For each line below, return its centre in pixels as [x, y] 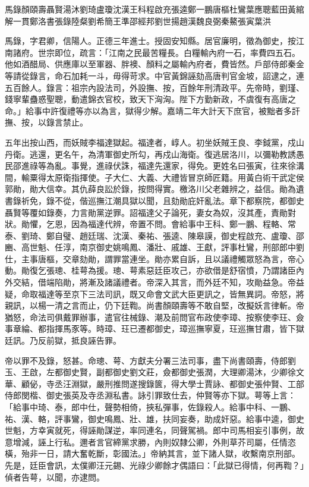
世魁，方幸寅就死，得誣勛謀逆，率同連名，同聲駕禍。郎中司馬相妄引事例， [150, 430]
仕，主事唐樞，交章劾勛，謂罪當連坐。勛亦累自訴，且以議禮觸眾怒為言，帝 [150, 258]
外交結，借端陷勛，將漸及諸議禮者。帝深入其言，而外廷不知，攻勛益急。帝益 [154, 282]
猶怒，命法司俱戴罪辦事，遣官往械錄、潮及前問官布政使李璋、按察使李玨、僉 [154, 317]
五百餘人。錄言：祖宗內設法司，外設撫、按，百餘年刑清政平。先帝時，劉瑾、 [154, 87]
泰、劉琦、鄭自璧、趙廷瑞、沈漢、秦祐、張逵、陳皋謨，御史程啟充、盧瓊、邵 [154, 235]
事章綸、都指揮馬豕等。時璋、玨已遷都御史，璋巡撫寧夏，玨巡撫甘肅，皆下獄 [154, 329]
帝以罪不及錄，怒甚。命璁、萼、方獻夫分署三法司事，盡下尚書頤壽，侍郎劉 [150, 360]
